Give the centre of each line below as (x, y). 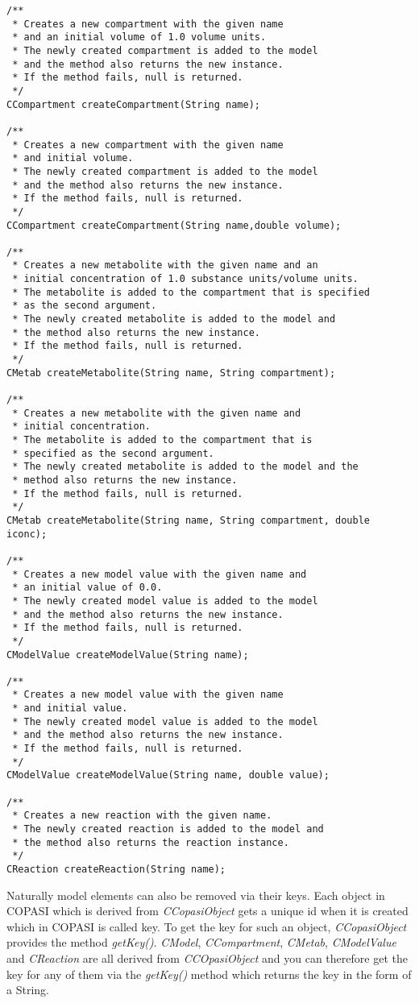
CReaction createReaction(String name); (116, 869)
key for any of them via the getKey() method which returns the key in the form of (209, 974)
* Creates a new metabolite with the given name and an (165, 265)
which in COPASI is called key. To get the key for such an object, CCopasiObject (207, 926)
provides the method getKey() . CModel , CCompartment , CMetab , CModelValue (201, 942)
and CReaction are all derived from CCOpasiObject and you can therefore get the (207, 958)
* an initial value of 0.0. (87, 588)
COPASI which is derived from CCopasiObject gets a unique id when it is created (207, 911)
